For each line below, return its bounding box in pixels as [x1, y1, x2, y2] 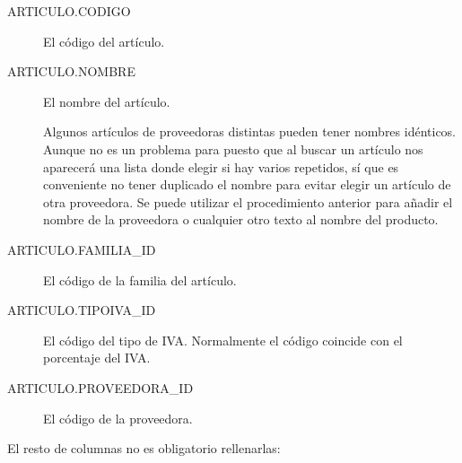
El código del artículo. [43, 31, 165, 50]
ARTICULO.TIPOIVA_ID [7, 301, 156, 319]
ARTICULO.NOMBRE [7, 62, 135, 81]
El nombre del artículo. [43, 92, 170, 110]
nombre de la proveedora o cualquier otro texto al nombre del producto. [43, 210, 439, 229]
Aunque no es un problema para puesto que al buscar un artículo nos [43, 139, 423, 158]
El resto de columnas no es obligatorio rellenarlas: [7, 439, 281, 458]
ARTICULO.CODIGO [7, 2, 131, 20]
